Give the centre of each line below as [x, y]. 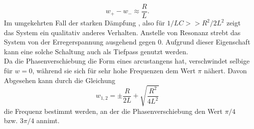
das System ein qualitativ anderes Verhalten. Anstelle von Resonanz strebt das [122, 32]
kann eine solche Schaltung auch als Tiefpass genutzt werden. [96, 51]
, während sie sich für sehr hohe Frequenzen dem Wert [114, 71]
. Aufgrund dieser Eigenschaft [206, 42]
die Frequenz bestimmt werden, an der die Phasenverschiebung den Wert [113, 111]
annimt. [48, 120]
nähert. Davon [225, 71]
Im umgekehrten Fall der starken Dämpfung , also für [85, 23]
